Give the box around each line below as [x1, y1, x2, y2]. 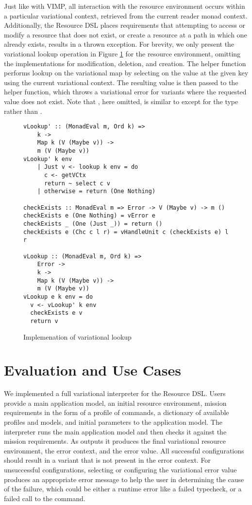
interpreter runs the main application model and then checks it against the [4, 426, 227, 436]
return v [30, 317, 58, 325]
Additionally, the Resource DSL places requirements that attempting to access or [4, 20, 245, 30]
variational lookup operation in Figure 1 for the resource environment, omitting [4, 48, 241, 58]
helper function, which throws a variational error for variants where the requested [4, 87, 247, 97]
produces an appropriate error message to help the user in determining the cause [4, 474, 244, 484]
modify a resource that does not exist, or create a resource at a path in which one [4, 29, 247, 39]
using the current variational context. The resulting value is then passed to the [4, 77, 238, 87]
